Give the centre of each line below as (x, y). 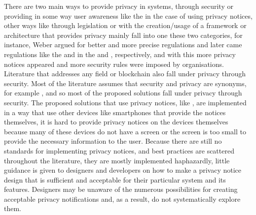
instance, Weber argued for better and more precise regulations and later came (123, 45)
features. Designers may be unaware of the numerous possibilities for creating (121, 189)
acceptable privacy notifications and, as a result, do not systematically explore (122, 199)
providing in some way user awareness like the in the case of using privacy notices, (128, 15)
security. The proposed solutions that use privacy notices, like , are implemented (125, 102)
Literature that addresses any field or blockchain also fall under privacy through (125, 74)
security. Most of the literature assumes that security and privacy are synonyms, (125, 83)
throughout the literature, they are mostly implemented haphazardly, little (117, 160)
